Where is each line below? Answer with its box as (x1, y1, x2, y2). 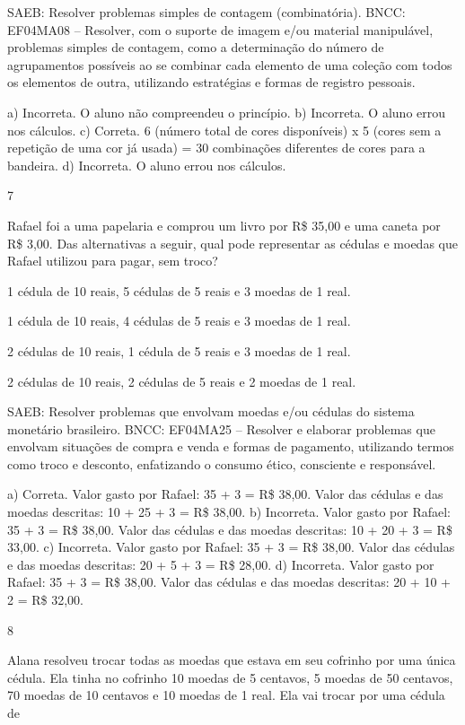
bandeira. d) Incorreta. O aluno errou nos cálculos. (7, 155, 286, 174)
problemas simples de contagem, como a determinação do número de (7, 38, 384, 57)
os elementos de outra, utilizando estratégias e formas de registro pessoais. (7, 73, 416, 92)
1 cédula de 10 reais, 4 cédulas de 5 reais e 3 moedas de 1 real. (7, 311, 351, 330)
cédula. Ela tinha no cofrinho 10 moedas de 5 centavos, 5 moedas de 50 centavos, (7, 668, 453, 686)
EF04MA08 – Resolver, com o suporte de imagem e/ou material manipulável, (7, 20, 434, 39)
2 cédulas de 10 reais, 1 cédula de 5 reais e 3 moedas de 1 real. (7, 341, 351, 360)
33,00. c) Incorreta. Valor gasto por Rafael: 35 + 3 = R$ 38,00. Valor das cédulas (7, 537, 455, 556)
